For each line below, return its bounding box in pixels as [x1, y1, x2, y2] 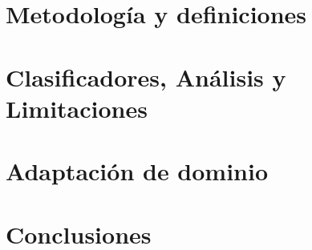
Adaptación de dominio [6, 155, 269, 187]
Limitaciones [6, 91, 148, 124]
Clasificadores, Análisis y [6, 60, 286, 93]
